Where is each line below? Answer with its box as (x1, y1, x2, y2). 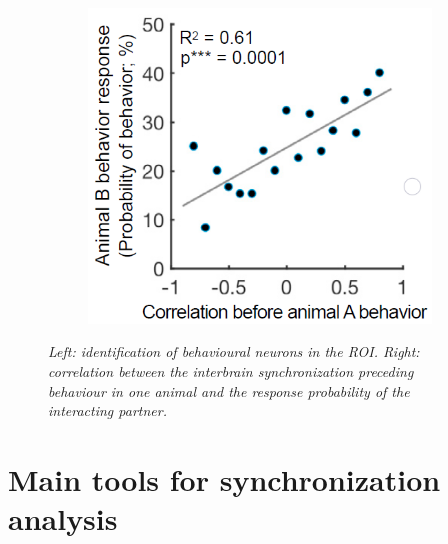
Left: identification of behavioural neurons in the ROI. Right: (48, 341, 420, 362)
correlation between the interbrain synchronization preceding (48, 360, 414, 381)
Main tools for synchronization (8, 458, 441, 499)
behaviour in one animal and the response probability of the (48, 380, 410, 401)
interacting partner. (48, 400, 167, 421)
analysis (8, 498, 118, 539)
